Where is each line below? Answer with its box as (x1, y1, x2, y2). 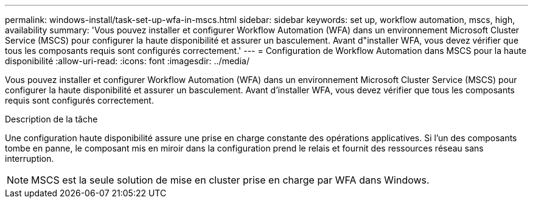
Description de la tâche (5, 114, 98, 124)
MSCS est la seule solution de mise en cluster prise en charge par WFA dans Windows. (31, 174, 430, 186)
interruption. (5, 153, 54, 164)
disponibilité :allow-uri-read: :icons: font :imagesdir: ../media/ (5, 56, 249, 66)
